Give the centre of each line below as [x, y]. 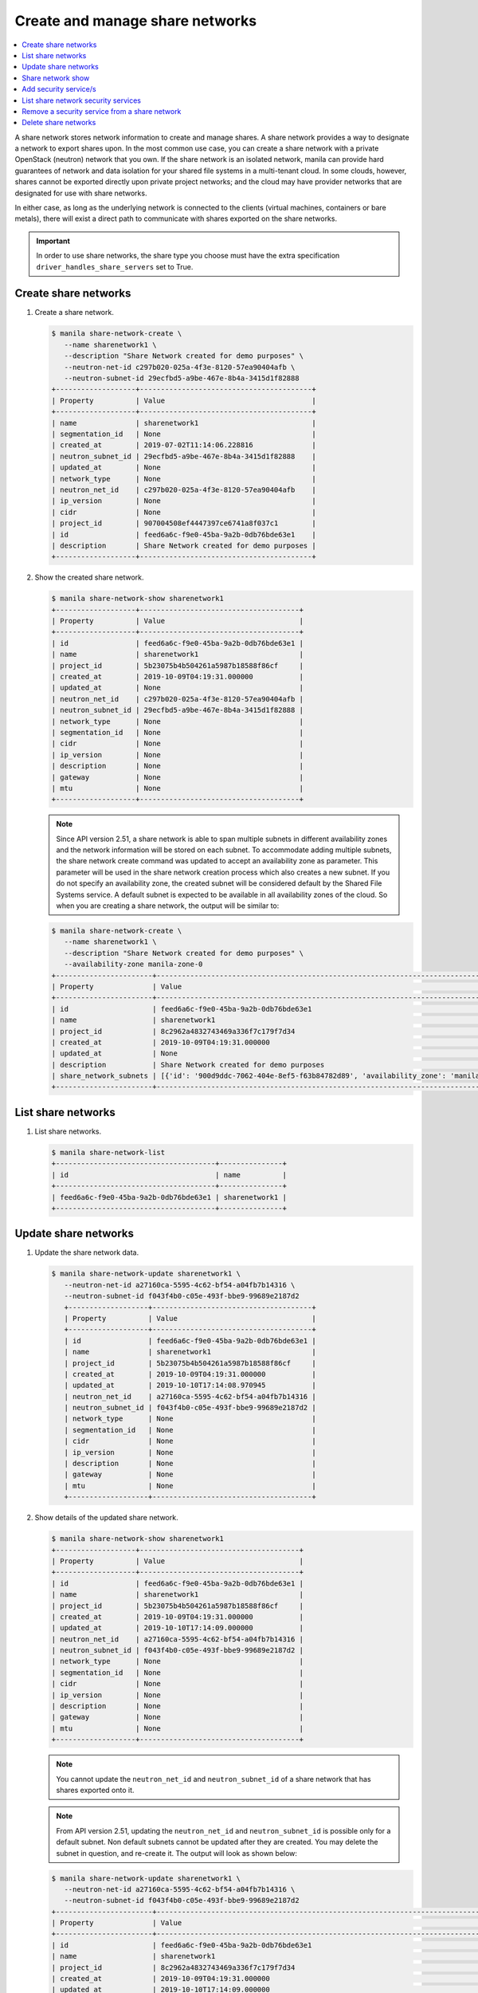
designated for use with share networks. [81, 193]
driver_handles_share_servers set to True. [115, 266]
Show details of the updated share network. [106, 1518]
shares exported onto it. [95, 1790]
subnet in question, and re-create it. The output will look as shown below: [177, 1853]
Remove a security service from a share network [102, 111]
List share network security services [81, 100]
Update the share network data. [87, 1252]
